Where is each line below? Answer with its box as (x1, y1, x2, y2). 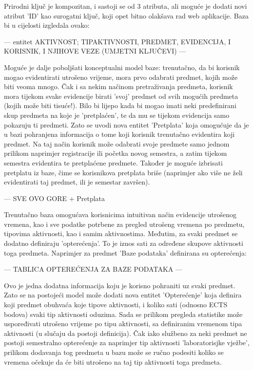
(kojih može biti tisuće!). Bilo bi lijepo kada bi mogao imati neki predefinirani (4, 100, 236, 111)
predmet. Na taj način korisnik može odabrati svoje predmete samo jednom (4, 138, 230, 148)
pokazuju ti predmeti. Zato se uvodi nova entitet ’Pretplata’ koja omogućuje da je (4, 119, 249, 129)
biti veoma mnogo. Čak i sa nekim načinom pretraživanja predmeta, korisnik (4, 81, 233, 92)
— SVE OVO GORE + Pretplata (4, 193, 105, 203)
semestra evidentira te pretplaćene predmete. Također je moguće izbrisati (4, 157, 223, 167)
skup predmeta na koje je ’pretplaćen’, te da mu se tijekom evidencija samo (4, 110, 230, 120)
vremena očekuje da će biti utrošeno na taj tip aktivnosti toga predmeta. (4, 356, 222, 367)
